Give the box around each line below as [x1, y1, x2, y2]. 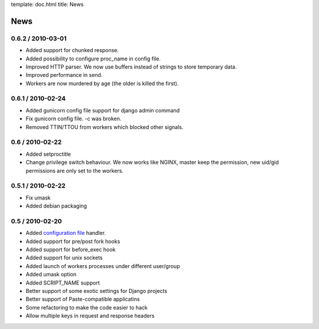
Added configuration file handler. [25, 230, 106, 237]
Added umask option [25, 271, 77, 278]
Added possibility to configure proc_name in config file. [25, 55, 161, 62]
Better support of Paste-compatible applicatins [25, 296, 140, 303]
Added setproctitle [25, 150, 71, 157]
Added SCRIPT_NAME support [25, 279, 100, 286]
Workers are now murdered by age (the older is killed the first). [25, 80, 179, 87]
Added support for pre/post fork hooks [25, 237, 121, 245]
